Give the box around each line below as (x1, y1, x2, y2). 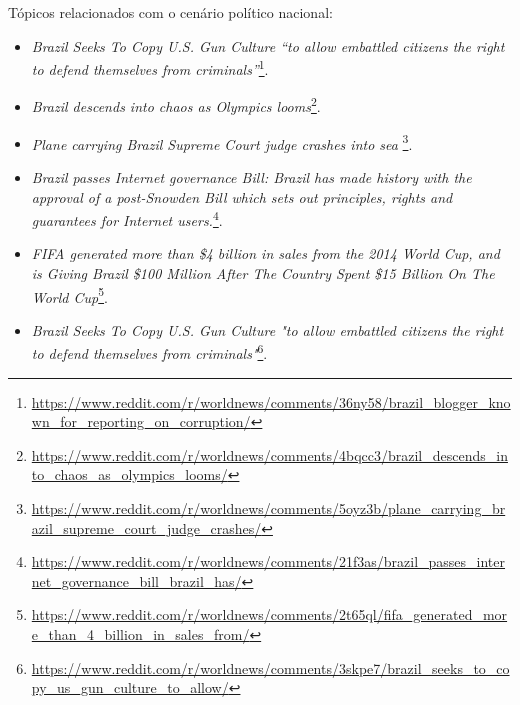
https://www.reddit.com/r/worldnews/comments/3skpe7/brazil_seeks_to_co (31, 657, 510, 678)
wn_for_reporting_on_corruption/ (31, 411, 251, 432)
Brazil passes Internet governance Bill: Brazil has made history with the (31, 166, 472, 187)
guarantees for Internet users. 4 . (31, 207, 223, 230)
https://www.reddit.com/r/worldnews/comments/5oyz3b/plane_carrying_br (31, 498, 506, 519)
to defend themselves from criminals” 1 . (31, 56, 269, 79)
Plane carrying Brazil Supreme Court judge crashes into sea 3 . (31, 130, 413, 154)
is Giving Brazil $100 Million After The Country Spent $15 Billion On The (31, 262, 495, 283)
